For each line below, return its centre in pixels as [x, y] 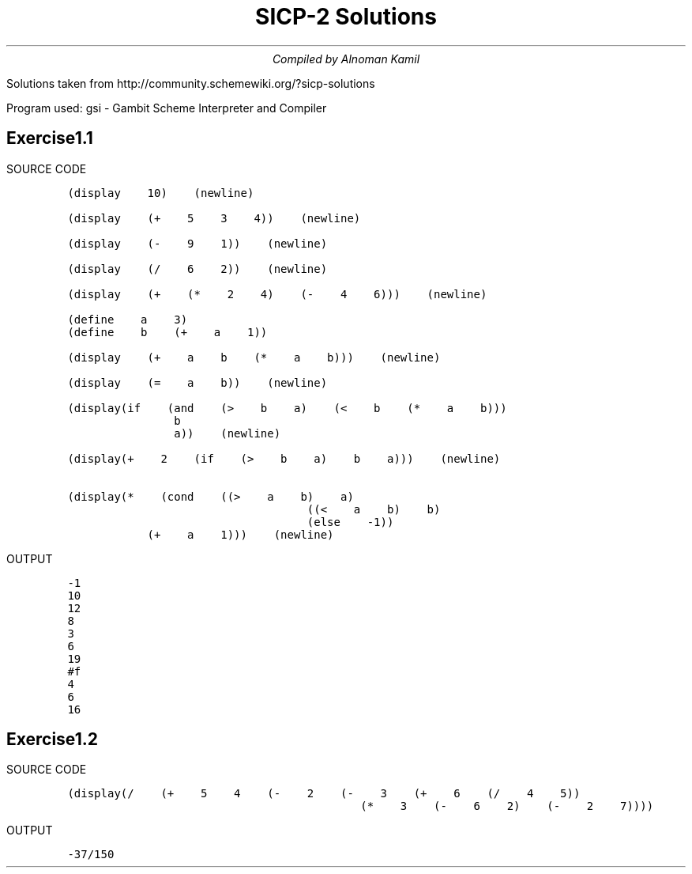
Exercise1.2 [52, 740]
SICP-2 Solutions [346, 17]
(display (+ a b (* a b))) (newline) [254, 357]
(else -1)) [350, 522]
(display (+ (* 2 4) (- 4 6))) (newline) [277, 294]
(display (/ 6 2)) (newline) [197, 269]
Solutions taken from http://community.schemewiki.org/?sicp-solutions [191, 83]
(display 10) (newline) [161, 193]
